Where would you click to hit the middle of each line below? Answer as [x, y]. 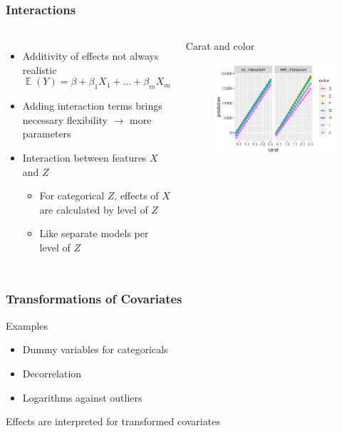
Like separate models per [94, 233]
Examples [27, 325]
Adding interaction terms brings [92, 106]
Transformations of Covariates [94, 299]
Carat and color [220, 46]
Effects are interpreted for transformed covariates [113, 421]
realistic [40, 69]
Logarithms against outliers [82, 397]
